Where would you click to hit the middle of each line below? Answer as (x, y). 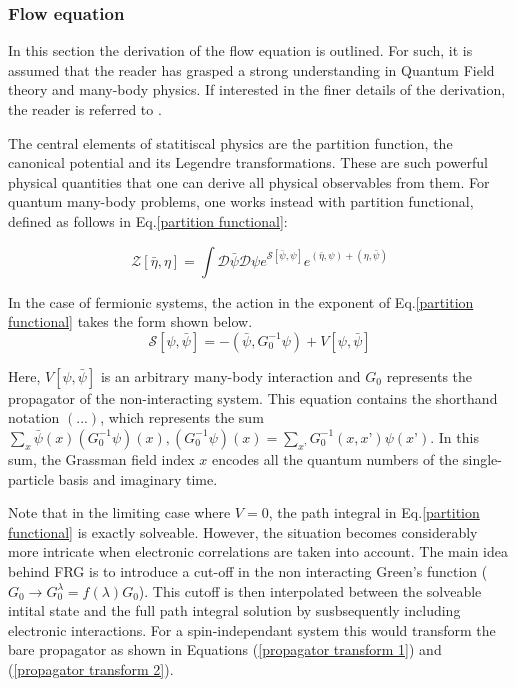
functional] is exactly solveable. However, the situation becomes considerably (243, 531)
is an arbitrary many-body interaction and (230, 375)
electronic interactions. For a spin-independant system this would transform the (252, 629)
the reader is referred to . (85, 109)
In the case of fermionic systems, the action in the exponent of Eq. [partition (241, 301)
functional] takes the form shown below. (130, 321)
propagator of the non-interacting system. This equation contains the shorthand (253, 397)
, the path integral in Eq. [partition (374, 512)
